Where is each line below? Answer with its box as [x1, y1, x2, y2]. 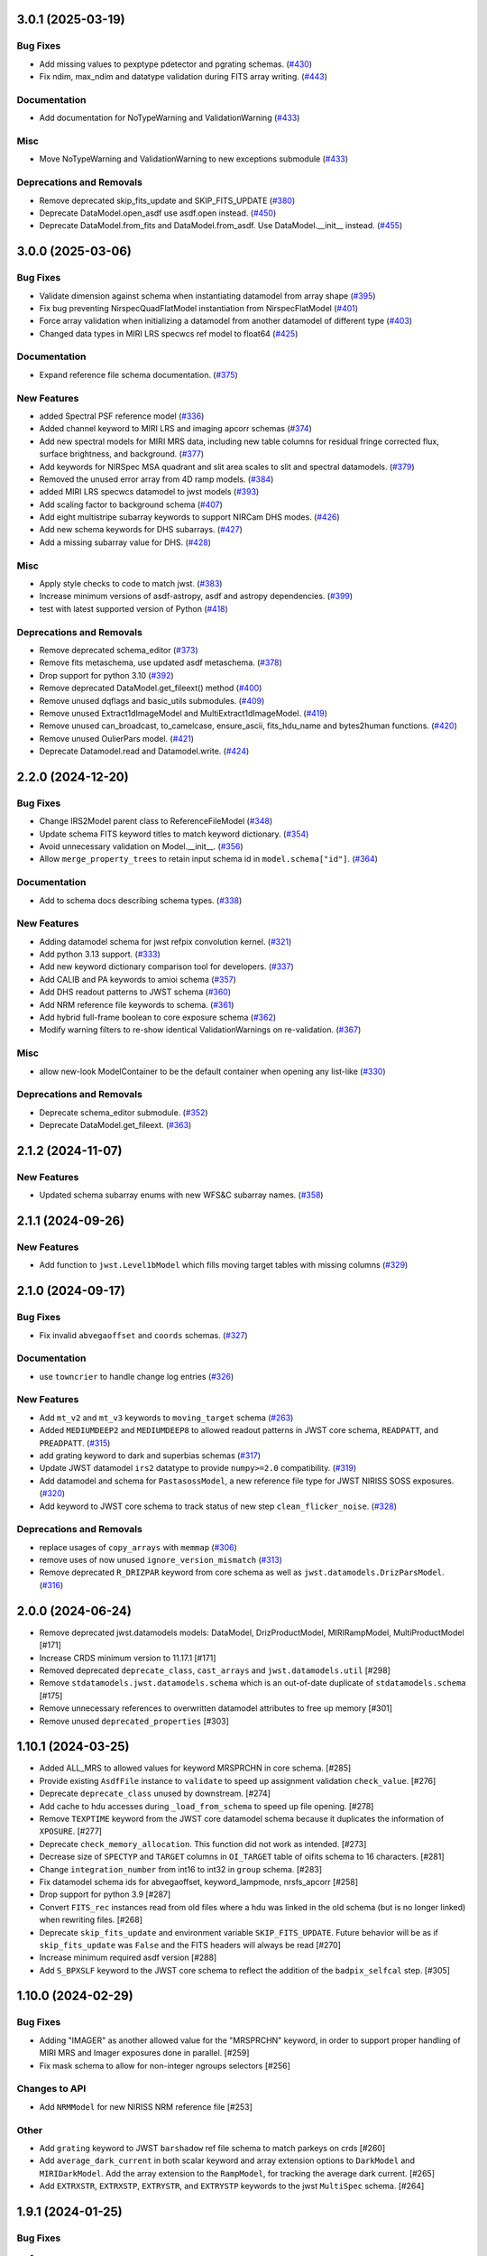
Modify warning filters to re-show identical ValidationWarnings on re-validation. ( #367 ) [39, 1024, 362, 1035]
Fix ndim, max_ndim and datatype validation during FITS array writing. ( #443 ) [39, 71, 328, 82]
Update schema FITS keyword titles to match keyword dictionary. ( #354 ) [39, 828, 309, 839]
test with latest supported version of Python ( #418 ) [39, 603, 229, 614]
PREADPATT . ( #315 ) [39, 1438, 111, 1448]
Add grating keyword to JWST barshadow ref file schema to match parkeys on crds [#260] [39, 2142, 386, 2153]
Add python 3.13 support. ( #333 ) [39, 948, 161, 960]
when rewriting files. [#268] [39, 1914, 143, 1926]
